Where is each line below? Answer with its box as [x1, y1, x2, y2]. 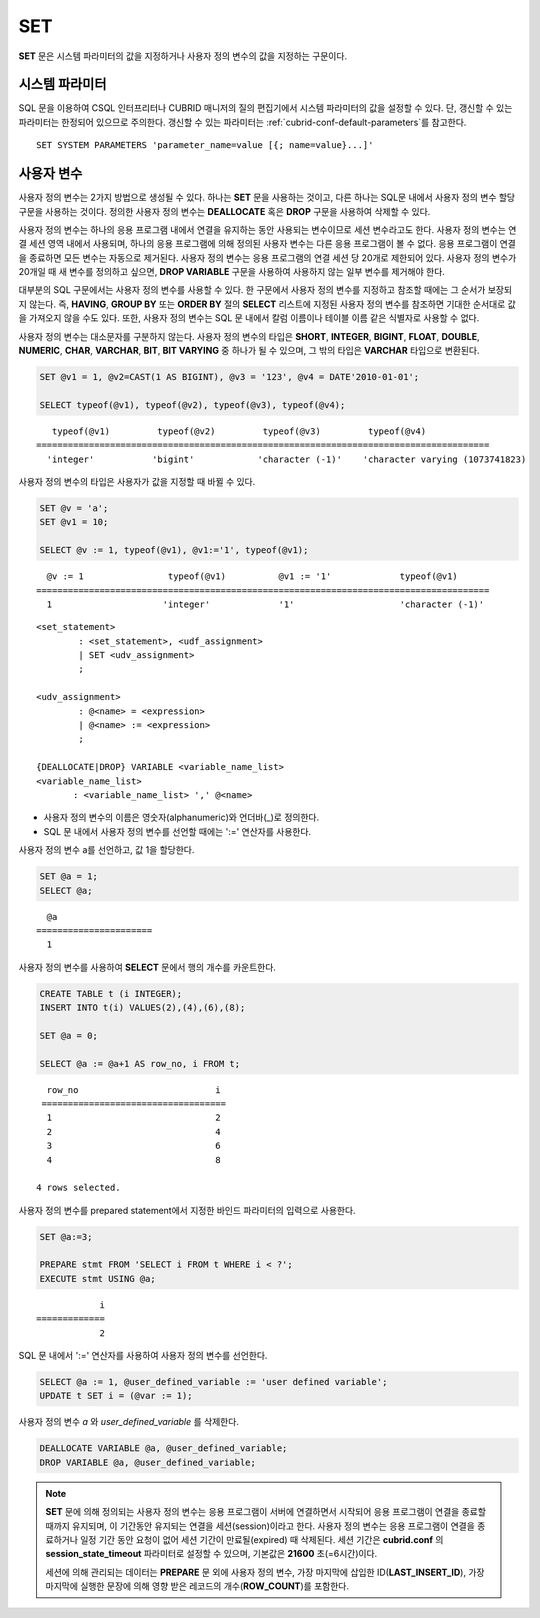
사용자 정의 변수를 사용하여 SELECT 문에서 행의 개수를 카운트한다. [18, 961, 277, 973]
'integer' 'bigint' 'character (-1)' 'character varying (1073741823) [46, 453, 527, 465]
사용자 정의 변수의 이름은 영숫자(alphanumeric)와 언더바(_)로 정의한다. [43, 811, 320, 824]
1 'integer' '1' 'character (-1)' [46, 598, 485, 610]
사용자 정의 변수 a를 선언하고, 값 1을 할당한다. [18, 844, 195, 856]
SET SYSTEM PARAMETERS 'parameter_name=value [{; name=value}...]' [36, 140, 374, 151]
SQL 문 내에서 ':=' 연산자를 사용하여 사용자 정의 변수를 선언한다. [18, 1350, 268, 1362]
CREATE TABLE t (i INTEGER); [39, 988, 183, 999]
